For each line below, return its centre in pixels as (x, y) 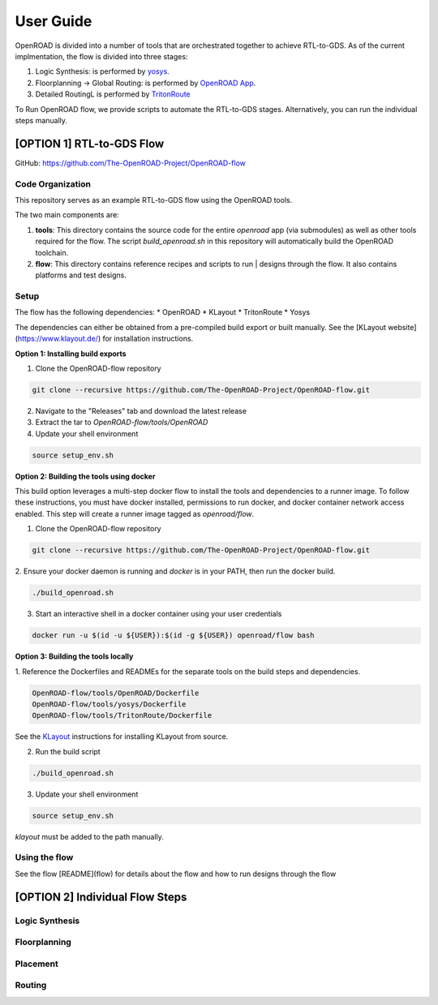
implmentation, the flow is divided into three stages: (101, 56)
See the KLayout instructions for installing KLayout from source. (122, 737)
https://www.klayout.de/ (58, 339)
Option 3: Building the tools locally (74, 656)
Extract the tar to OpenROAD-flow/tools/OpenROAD (122, 423)
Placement (36, 964)
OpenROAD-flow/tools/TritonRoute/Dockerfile (122, 715)
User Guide (54, 21)
